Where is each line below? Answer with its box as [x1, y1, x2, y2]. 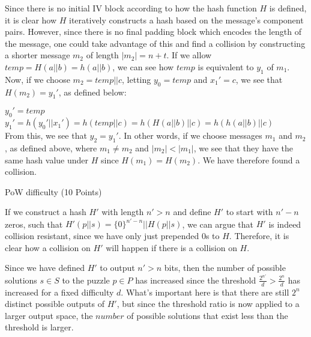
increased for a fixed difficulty [5, 285, 114, 298]
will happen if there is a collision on [106, 241, 237, 254]
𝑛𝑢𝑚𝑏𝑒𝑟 [95, 312, 124, 321]
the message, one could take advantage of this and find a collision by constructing [5, 37, 306, 49]
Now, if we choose [5, 73, 70, 85]
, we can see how [112, 60, 174, 73]
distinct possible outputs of [5, 297, 104, 310]
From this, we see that [5, 129, 87, 142]
